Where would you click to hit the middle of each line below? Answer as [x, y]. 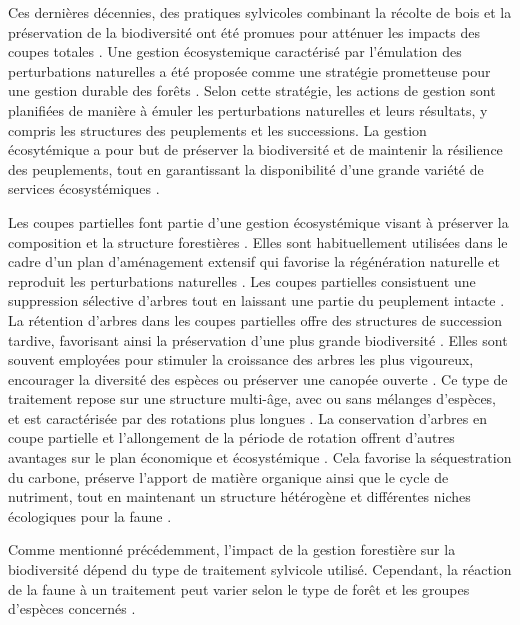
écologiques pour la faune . [90, 515]
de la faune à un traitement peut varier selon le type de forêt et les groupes [239, 588]
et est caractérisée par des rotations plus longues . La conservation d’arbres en [247, 417]
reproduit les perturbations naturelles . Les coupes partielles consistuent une [242, 280]
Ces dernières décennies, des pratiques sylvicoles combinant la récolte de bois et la [260, 12]
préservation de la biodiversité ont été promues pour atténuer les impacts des [244, 31]
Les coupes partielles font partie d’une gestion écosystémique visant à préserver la [258, 221]
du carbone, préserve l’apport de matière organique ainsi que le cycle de [228, 476]
